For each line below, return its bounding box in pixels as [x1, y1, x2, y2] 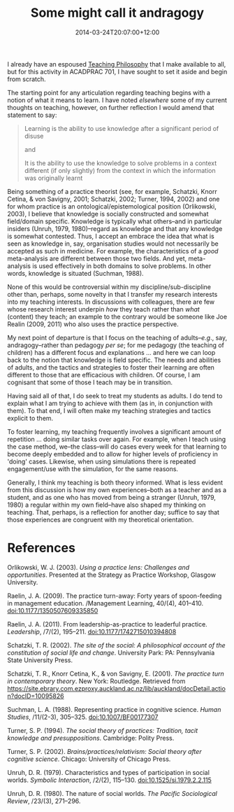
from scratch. [7, 75, 47, 83]
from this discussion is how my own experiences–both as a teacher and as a [7, 485, 227, 494]
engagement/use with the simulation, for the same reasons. [7, 464, 179, 473]
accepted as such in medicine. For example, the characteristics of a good [7, 246, 219, 255]
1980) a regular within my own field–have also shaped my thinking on [7, 500, 206, 509]
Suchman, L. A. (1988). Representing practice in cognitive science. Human [7, 705, 221, 713]
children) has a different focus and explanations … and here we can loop [7, 348, 216, 356]
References [7, 540, 75, 556]
